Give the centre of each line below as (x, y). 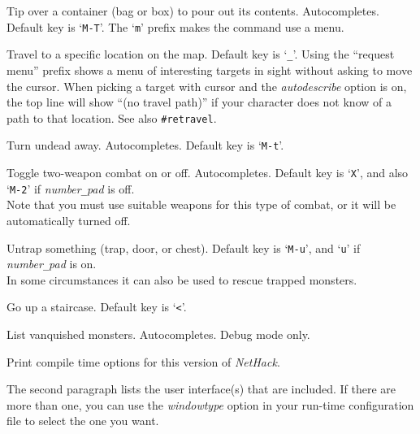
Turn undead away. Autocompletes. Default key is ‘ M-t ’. (145, 145)
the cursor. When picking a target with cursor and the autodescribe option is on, (207, 86)
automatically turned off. (69, 220)
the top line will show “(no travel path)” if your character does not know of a (199, 102)
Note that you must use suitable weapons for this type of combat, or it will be (201, 204)
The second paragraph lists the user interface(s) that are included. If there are (201, 389)
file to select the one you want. (83, 421)
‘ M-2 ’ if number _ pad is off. (71, 188)
